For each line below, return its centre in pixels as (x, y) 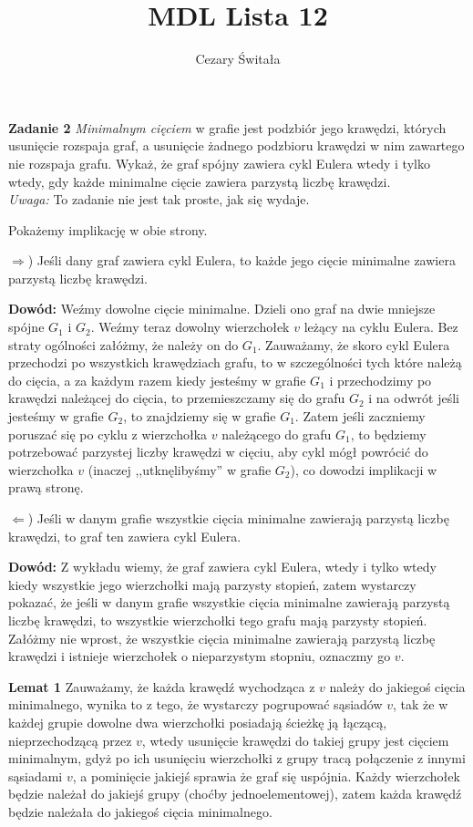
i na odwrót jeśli (414, 398)
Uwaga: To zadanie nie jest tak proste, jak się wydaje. (159, 199)
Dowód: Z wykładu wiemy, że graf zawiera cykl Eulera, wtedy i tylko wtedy (222, 567)
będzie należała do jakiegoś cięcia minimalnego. (140, 811)
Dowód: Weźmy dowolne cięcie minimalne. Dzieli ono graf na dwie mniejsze (222, 309)
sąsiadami (36, 775)
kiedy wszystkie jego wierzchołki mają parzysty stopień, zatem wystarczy (212, 584)
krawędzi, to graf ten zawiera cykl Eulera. (125, 536)
